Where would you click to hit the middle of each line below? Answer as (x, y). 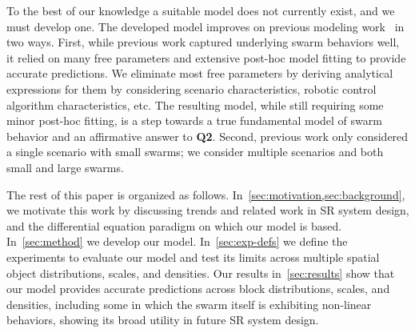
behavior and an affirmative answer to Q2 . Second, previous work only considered (207, 136)
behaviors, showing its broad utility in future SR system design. (163, 320)
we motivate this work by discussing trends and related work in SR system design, (208, 210)
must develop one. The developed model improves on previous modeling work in (206, 26)
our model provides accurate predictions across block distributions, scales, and (198, 289)
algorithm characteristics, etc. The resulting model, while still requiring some (195, 104)
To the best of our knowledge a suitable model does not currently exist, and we (201, 10)
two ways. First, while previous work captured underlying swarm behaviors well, (203, 42)
